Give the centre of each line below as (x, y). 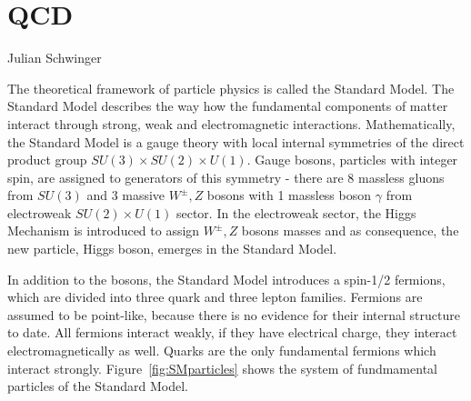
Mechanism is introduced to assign (104, 231)
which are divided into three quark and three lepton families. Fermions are (215, 297)
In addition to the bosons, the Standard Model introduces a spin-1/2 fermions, (226, 279)
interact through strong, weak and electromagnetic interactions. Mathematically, (231, 123)
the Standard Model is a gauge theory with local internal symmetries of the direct (236, 141)
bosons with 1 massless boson (289, 195)
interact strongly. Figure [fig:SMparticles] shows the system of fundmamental (222, 368)
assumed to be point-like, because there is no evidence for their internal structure (234, 314)
